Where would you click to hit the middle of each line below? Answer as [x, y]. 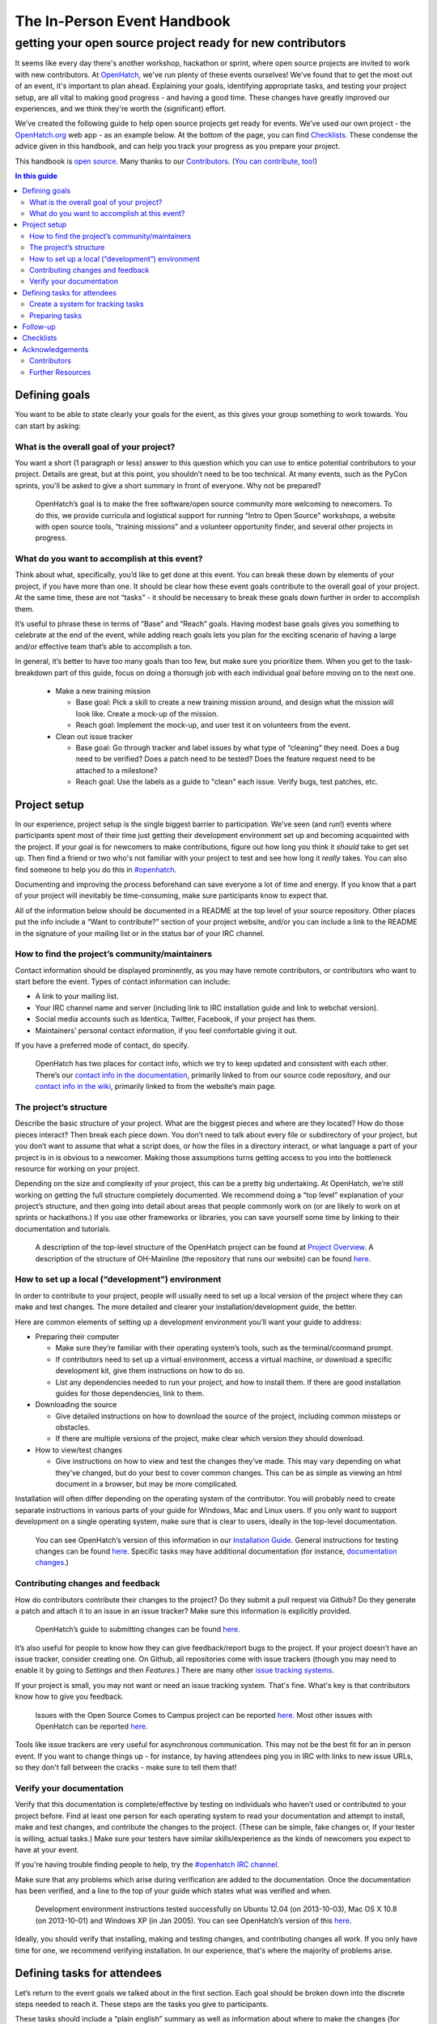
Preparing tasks [56, 315]
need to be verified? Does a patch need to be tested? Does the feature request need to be [225, 759]
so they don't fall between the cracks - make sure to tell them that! [126, 1767]
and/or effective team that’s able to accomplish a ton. [104, 646]
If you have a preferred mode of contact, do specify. [102, 1045]
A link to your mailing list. [77, 997]
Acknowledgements [55, 349]
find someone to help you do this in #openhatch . [96, 870]
